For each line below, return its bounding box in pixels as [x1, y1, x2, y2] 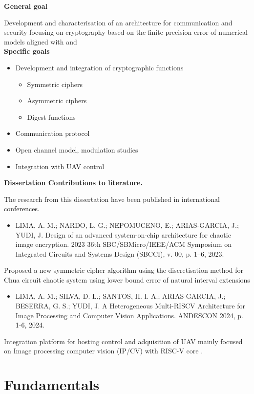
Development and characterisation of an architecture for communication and [4, 17, 233, 27]
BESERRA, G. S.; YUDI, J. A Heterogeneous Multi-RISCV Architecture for [15, 301, 245, 311]
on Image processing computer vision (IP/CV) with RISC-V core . [4, 346, 203, 356]
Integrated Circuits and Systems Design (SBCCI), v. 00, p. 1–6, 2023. [15, 248, 224, 259]
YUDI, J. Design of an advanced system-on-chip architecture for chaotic [15, 229, 231, 240]
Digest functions [27, 111, 76, 122]
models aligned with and [4, 36, 77, 46]
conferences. [4, 203, 40, 214]
